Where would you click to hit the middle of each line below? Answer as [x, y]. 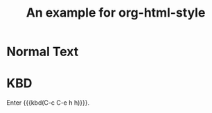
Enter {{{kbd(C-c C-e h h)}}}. [48, 103]
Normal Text [43, 52]
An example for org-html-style [116, 13]
